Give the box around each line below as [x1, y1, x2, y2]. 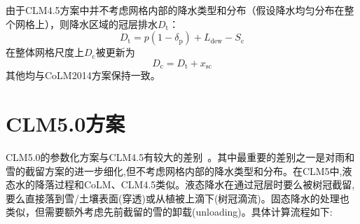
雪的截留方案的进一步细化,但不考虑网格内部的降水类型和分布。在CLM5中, [6, 163, 342, 178]
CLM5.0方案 [6, 109, 125, 138]
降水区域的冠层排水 [69, 16, 158, 31]
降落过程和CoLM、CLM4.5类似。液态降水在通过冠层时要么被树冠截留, [34, 177, 355, 192]
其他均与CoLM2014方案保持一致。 [6, 68, 160, 83]
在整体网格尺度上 [6, 45, 84, 59]
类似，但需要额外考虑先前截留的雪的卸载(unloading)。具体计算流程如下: [6, 204, 333, 219]
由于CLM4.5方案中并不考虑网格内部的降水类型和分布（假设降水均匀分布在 [6, 3, 345, 17]
